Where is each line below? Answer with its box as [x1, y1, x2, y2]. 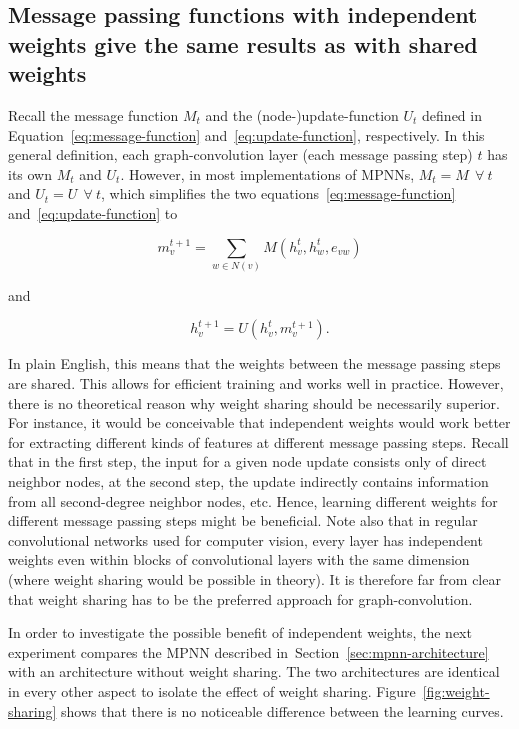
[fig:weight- [422, 680, 490, 701]
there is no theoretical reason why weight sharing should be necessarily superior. [8, 392, 500, 413]
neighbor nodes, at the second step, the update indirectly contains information [8, 471, 489, 492]
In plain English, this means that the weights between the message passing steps [8, 353, 501, 374]
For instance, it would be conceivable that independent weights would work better [8, 412, 511, 433]
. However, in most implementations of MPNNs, [120, 163, 415, 184]
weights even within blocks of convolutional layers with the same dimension [8, 549, 470, 570]
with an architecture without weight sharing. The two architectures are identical [8, 661, 500, 682]
